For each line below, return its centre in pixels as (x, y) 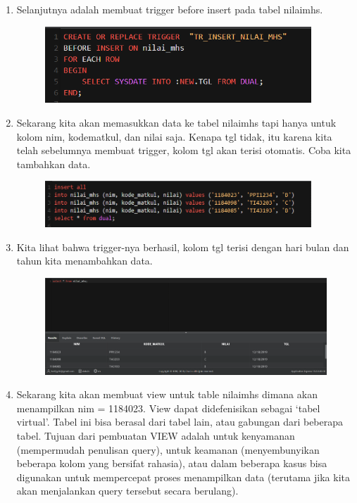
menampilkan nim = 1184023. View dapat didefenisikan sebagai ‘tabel (168, 408)
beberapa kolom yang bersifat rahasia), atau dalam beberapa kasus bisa (172, 463)
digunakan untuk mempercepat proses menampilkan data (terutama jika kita (183, 477)
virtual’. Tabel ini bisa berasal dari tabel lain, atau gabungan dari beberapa (180, 422)
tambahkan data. (54, 164)
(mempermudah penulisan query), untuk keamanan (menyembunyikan (168, 449)
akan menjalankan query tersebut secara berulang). (127, 491)
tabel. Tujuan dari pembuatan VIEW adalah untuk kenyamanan (156, 435)
